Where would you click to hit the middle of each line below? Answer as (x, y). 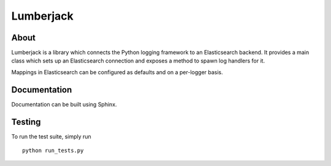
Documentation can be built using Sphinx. (64, 104)
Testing (26, 122)
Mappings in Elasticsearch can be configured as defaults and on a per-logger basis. (117, 72)
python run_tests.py (53, 151)
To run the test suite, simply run (51, 136)
